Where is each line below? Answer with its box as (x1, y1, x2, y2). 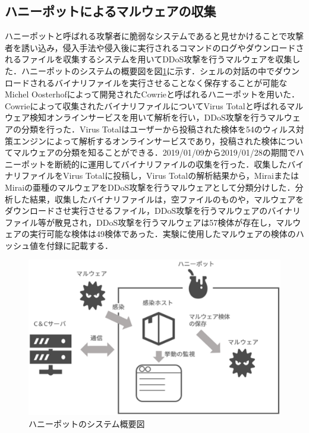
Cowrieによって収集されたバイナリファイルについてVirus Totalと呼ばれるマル (5, 99, 304, 112)
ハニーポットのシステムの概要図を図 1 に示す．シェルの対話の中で (21, 64, 275, 77)
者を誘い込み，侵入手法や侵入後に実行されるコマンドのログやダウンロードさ (5, 41, 304, 53)
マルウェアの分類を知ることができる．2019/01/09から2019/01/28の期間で (12, 146, 296, 159)
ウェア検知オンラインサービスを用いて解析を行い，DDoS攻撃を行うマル (5, 111, 284, 124)
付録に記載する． (46, 239, 113, 251)
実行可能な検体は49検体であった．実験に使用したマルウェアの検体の (29, 227, 296, 240)
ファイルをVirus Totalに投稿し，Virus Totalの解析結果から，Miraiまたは (21, 169, 299, 182)
